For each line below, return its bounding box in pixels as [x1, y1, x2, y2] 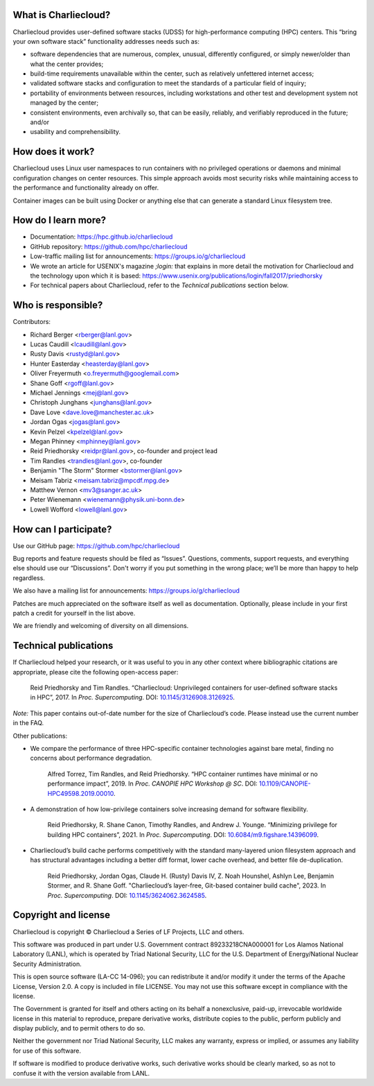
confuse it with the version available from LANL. [12, 1069, 150, 1077]
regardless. [12, 573, 45, 582]
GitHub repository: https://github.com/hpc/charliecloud [30, 242, 188, 251]
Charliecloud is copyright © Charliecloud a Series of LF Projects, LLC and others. [12, 927, 244, 936]
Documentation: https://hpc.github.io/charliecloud [30, 232, 173, 241]
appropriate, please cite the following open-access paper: [12, 668, 179, 676]
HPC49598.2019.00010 [47, 789, 114, 797]
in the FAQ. [12, 719, 44, 727]
